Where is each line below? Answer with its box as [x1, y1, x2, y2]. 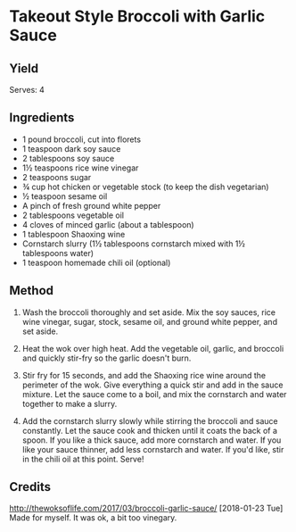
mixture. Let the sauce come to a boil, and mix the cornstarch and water [21, 388, 287, 399]
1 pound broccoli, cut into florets [21, 134, 141, 145]
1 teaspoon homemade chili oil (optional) [21, 257, 171, 268]
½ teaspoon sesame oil [21, 190, 108, 202]
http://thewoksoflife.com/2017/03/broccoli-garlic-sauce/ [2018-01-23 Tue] [9, 503, 284, 514]
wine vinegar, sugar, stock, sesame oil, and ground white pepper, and [21, 316, 278, 327]
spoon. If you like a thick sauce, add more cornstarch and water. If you [21, 435, 282, 445]
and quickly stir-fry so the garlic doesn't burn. [21, 353, 192, 363]
